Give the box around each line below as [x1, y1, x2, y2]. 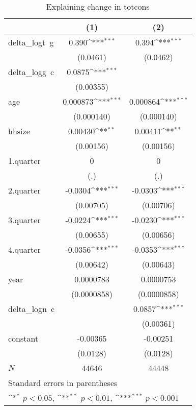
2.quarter [8, 184, 41, 196]
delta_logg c [8, 66, 54, 78]
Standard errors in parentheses [8, 377, 118, 389]
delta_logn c [8, 303, 55, 315]
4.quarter [8, 244, 41, 255]
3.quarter [8, 214, 41, 226]
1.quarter [8, 155, 41, 166]
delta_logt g [8, 36, 54, 48]
